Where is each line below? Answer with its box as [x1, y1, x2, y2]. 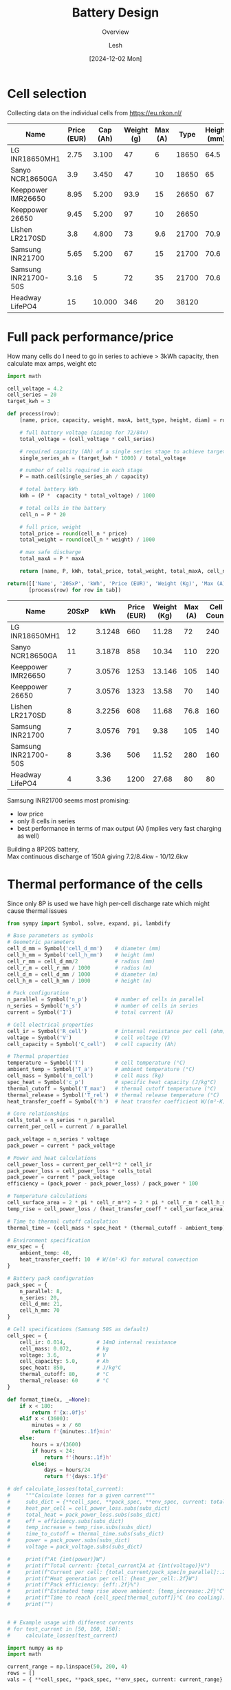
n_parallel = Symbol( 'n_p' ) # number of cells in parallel [7, 996, 205, 1003]
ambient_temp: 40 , [19, 1250, 72, 1257]
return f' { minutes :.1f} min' [32, 1428, 112, 1435]
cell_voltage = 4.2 [7, 385, 63, 392]
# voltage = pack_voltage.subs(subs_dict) [7, 1544, 143, 1551]
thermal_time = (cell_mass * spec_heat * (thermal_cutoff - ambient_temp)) [7, 1224, 229, 1231]
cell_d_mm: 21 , [19, 1301, 63, 1308]
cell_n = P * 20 [19, 511, 67, 518]
